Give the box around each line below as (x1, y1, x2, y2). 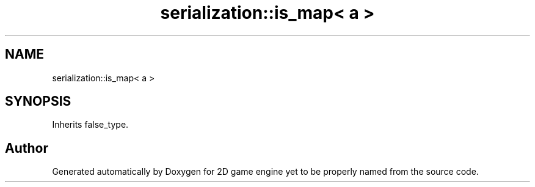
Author (5, 140, 48, 156)
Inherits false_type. (52, 119, 129, 130)
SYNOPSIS (5, 94, 71, 109)
